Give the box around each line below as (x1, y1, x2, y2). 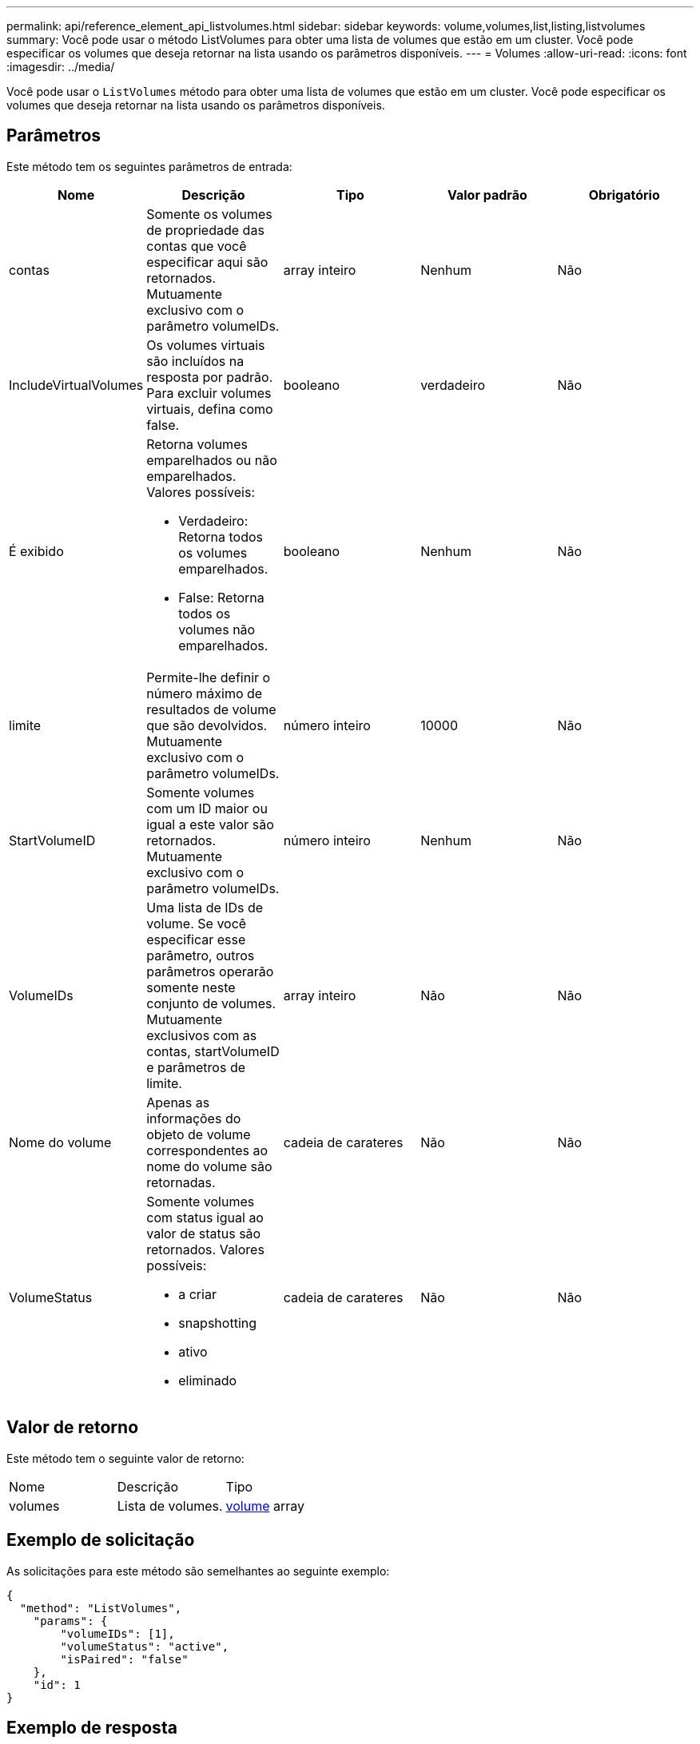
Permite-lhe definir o (146, 669, 271, 685)
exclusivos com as (146, 1027, 257, 1043)
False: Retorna (178, 589, 264, 606)
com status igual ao (146, 1209, 264, 1226)
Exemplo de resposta (6, 1717, 177, 1738)
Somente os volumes (146, 205, 272, 222)
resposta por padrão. (146, 368, 273, 385)
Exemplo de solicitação (6, 1530, 195, 1551)
